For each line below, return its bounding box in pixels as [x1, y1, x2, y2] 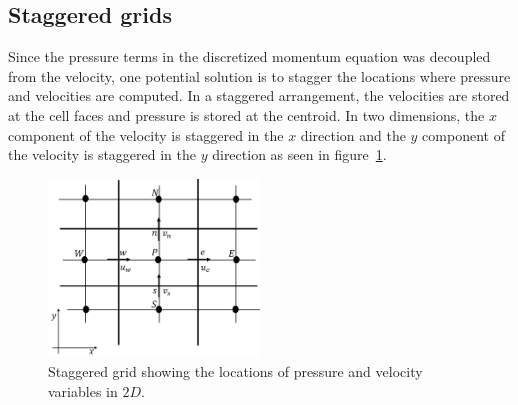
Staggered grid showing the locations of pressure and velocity [48, 361, 423, 382]
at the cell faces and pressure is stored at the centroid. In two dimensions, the [8, 104, 485, 125]
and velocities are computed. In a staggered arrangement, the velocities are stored [8, 85, 510, 106]
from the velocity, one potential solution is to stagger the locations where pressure [8, 65, 511, 86]
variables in [48, 380, 118, 401]
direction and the [300, 124, 406, 145]
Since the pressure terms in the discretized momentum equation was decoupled [8, 46, 491, 67]
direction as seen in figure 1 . [212, 144, 387, 165]
